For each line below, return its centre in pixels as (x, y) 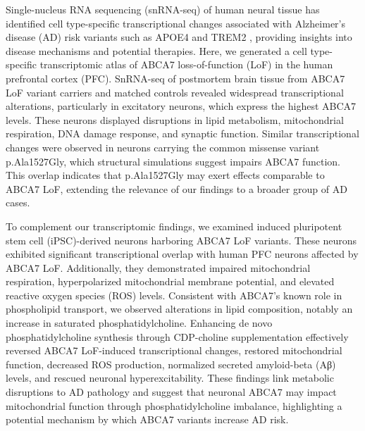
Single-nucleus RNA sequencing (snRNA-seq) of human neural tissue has (163, 9)
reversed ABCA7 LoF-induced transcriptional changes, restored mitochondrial (174, 350)
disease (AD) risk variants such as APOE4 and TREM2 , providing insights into (179, 37)
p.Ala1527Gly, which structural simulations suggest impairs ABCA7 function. (173, 161)
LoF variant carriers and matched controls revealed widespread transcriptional (175, 92)
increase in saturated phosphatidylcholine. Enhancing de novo (139, 323)
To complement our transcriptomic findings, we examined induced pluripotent (174, 226)
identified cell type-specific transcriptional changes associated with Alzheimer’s (176, 23)
